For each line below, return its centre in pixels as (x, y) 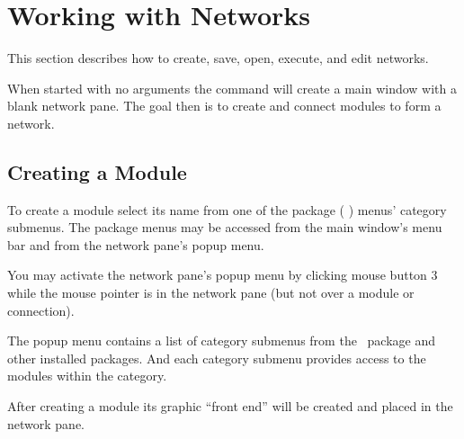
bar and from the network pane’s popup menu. (136, 244)
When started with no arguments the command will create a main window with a (232, 88)
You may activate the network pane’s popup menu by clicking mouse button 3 (223, 275)
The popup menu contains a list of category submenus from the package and (221, 340)
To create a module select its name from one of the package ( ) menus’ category (227, 209)
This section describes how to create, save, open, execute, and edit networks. (218, 58)
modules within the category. (87, 376)
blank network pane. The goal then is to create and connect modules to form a (224, 106)
